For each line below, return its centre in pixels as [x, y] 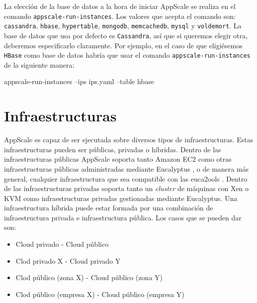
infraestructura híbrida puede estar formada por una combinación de [109, 208]
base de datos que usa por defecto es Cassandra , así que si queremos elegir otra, [126, 35]
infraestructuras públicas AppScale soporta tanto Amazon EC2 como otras [118, 159]
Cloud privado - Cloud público [62, 244]
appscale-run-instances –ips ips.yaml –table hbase [79, 81]
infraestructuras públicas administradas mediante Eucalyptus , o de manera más [127, 168]
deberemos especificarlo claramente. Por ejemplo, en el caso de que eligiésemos [123, 45]
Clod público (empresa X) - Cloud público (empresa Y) [100, 294]
